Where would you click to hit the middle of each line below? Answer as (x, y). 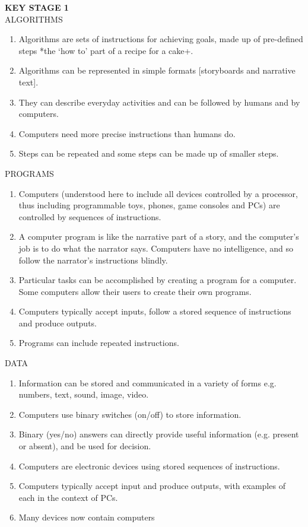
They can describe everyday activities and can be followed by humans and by (159, 102)
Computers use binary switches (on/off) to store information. (130, 414)
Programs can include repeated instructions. (99, 343)
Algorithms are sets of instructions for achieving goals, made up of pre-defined (161, 39)
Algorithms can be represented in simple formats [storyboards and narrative (157, 70)
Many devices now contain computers (87, 517)
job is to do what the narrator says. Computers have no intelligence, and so (156, 248)
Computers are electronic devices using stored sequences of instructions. (149, 466)
